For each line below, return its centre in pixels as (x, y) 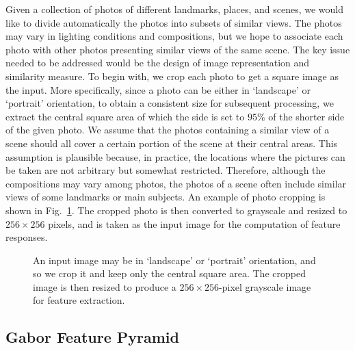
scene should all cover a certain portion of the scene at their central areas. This (172, 143)
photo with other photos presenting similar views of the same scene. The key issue (178, 49)
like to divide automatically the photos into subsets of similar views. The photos (174, 22)
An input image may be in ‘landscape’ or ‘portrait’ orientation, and (174, 260)
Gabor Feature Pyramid (92, 337)
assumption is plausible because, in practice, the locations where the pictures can (175, 156)
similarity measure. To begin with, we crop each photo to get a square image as (172, 76)
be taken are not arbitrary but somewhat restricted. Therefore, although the (166, 170)
